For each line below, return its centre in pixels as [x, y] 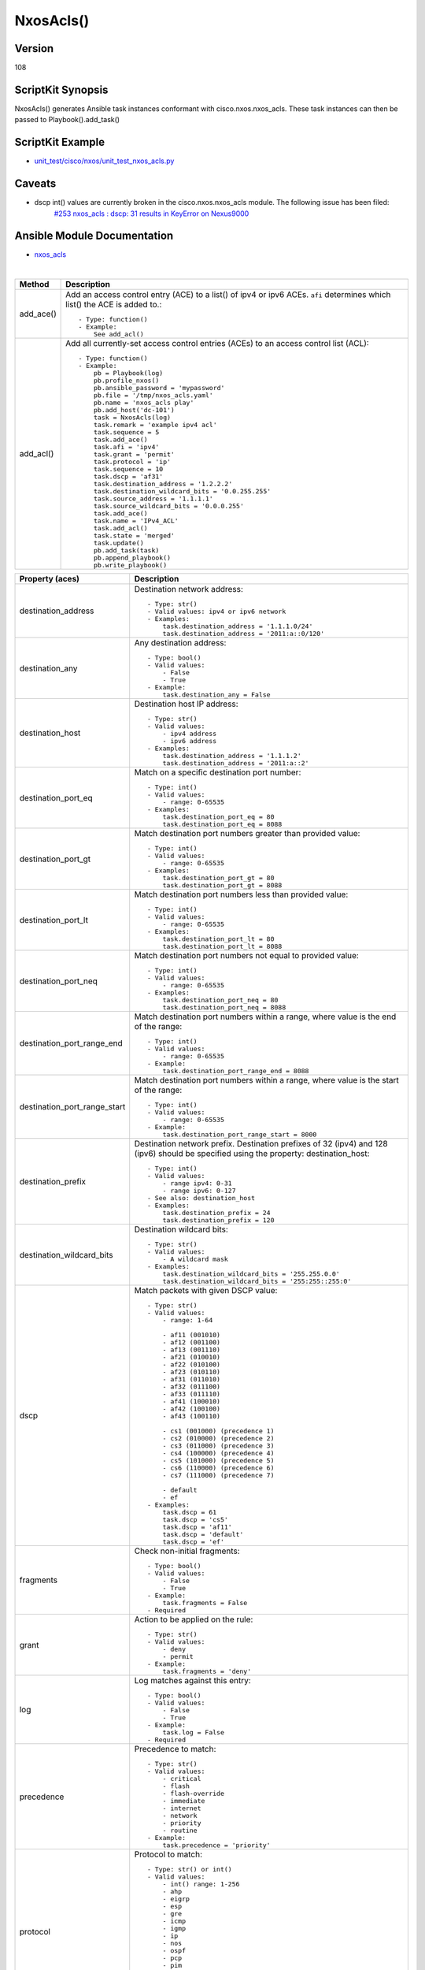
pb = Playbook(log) [128, 373]
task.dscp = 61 [190, 1513]
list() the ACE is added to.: [114, 305]
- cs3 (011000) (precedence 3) [218, 1446]
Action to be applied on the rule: [194, 1619]
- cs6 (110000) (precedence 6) [218, 1468]
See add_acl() [119, 335]
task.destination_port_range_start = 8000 [240, 1135]
